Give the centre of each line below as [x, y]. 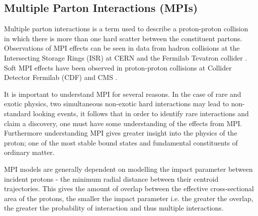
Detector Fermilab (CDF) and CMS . [61, 77]
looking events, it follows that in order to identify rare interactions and [141, 113]
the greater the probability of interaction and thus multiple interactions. [114, 208]
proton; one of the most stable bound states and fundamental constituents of [121, 142]
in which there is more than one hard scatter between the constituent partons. [123, 38]
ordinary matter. [29, 152]
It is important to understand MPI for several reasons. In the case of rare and [123, 94]
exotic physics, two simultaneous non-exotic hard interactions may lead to [117, 104]
